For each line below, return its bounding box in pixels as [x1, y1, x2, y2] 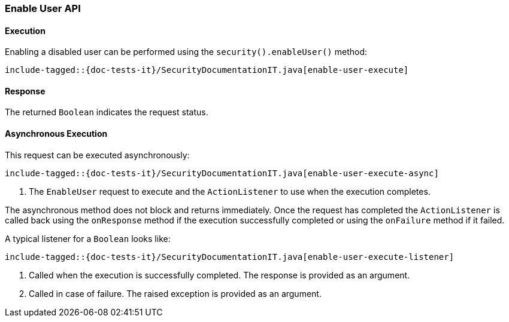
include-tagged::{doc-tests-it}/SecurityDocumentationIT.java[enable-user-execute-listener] [5, 252, 455, 262]
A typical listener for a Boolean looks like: [5, 233, 171, 244]
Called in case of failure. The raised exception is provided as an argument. [29, 288, 322, 299]
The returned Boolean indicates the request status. [5, 107, 208, 118]
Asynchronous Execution [5, 128, 108, 139]
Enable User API [5, 2, 81, 14]
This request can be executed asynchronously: [5, 149, 190, 160]
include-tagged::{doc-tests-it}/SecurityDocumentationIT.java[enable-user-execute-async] [5, 168, 439, 178]
